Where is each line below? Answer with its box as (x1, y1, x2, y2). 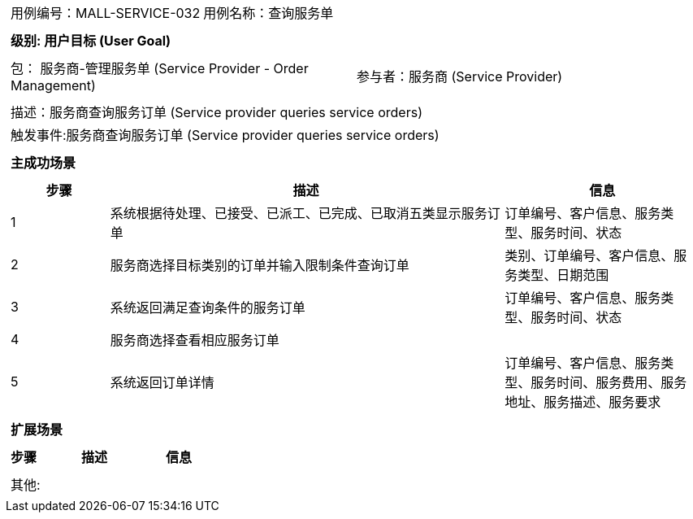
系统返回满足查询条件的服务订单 (110, 299, 305, 316)
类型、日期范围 (518, 267, 609, 283)
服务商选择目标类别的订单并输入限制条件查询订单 (110, 257, 409, 273)
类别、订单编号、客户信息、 (505, 247, 674, 264)
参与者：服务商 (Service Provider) (357, 68, 563, 85)
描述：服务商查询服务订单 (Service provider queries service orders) (11, 104, 422, 120)
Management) (11, 77, 96, 94)
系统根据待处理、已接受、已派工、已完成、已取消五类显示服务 (110, 205, 487, 221)
